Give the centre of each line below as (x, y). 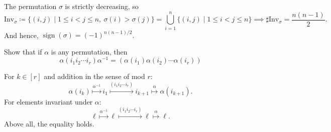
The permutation (30, 6)
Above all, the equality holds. (49, 124)
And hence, (21, 35)
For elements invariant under (48, 101)
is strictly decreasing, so (102, 6)
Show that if (23, 51)
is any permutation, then (89, 51)
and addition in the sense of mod (94, 76)
